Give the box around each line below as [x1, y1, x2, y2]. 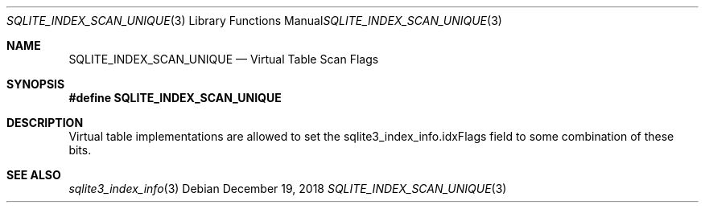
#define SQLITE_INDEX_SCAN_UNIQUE [68, 91, 282, 104]
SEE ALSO [6, 168, 61, 182]
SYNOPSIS [6, 77, 65, 91]
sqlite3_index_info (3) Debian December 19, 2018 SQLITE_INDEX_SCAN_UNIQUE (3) [68, 182, 507, 195]
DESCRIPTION [6, 116, 84, 129]
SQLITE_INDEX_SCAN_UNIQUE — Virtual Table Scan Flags [68, 52, 379, 66]
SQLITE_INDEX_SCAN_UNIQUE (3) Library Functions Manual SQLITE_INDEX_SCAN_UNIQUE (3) [6, 14, 502, 27]
